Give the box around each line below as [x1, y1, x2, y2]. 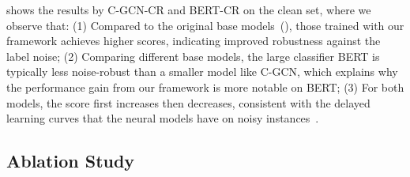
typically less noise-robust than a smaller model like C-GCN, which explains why [6, 63, 398, 80]
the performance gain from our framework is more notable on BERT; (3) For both [6, 78, 404, 95]
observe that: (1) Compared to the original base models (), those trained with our [6, 17, 404, 33]
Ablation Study [6, 149, 135, 173]
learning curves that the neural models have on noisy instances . [6, 110, 319, 126]
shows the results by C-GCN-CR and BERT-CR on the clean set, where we [6, 2, 371, 17]
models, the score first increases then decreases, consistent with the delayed [6, 94, 371, 111]
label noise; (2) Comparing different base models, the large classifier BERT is [6, 47, 380, 64]
